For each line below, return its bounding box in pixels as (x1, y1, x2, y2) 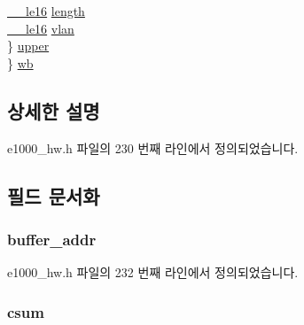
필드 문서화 (7, 182, 100, 209)
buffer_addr (7, 228, 97, 250)
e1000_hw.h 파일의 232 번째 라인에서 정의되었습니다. (7, 263, 299, 282)
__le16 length (7, 2, 85, 19)
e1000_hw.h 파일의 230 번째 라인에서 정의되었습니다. (7, 138, 299, 157)
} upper (7, 36, 50, 55)
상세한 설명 (7, 97, 100, 124)
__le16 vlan (7, 19, 74, 37)
